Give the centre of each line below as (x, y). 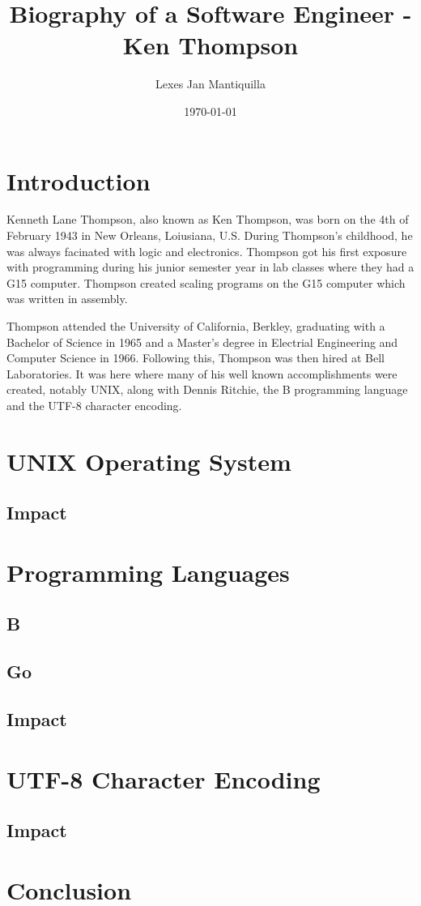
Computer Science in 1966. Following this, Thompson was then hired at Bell (196, 358)
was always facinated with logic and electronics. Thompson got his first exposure (207, 251)
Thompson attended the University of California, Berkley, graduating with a (196, 326)
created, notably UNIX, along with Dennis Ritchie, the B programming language (207, 389)
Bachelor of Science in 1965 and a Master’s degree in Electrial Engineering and (202, 342)
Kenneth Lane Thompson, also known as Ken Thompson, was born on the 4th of (208, 219)
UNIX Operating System (149, 461)
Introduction (79, 180)
